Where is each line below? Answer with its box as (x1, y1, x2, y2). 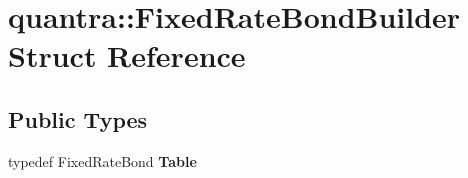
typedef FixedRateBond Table (8, 150, 197, 171)
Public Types (8, 103, 148, 134)
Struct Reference (8, 35, 246, 76)
